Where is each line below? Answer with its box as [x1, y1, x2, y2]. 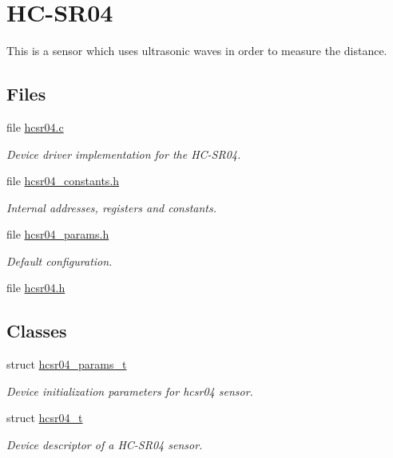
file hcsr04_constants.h [6, 172, 120, 189]
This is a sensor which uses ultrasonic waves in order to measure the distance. [6, 42, 387, 59]
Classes [6, 318, 67, 343]
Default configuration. [6, 252, 113, 269]
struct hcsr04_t [6, 409, 83, 426]
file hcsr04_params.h [6, 226, 109, 243]
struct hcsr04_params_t [6, 356, 127, 373]
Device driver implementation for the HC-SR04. [6, 145, 241, 162]
